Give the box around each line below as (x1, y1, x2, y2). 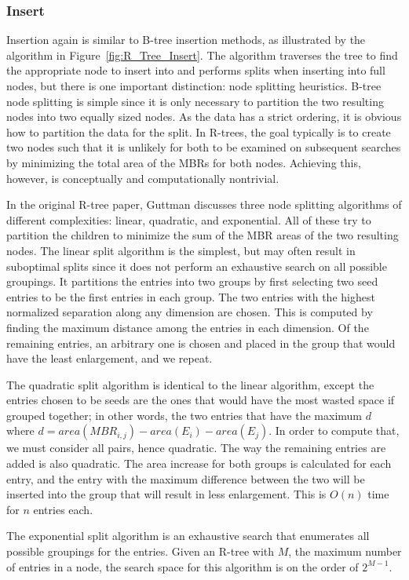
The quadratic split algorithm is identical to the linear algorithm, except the (6, 376, 374, 392)
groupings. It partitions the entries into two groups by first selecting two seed (6, 273, 378, 290)
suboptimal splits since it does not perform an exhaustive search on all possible (6, 257, 387, 274)
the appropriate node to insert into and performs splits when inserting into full (6, 62, 385, 78)
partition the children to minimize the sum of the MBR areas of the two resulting (6, 227, 399, 243)
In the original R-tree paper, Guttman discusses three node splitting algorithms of (6, 196, 402, 213)
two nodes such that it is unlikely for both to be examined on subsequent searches (6, 139, 401, 155)
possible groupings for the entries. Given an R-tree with (6, 543, 275, 560)
